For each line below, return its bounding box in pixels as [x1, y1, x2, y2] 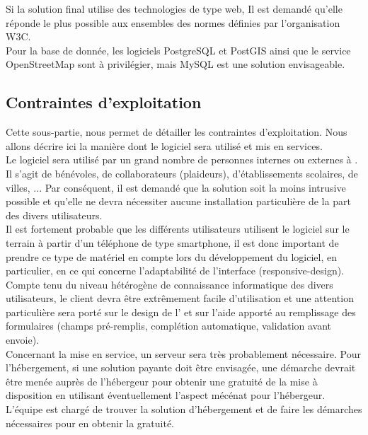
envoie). [6, 332, 40, 347]
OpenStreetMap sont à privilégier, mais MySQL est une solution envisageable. [6, 57, 345, 71]
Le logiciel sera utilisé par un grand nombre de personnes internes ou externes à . [6, 152, 358, 167]
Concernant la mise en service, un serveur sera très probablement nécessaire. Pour [6, 346, 361, 361]
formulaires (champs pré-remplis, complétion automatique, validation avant [6, 318, 332, 333]
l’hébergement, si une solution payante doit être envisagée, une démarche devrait [6, 360, 356, 375]
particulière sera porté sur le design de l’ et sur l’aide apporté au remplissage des [6, 304, 356, 319]
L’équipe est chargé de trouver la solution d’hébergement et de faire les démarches [6, 402, 362, 417]
